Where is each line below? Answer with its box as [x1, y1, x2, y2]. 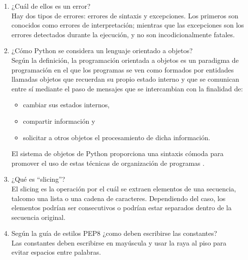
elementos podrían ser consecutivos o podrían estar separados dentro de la [11, 202, 232, 213]
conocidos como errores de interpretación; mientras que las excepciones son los [11, 20, 244, 30]
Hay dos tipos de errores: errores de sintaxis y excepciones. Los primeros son [11, 10, 239, 20]
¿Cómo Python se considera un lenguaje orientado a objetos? [11, 45, 193, 56]
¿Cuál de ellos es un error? [11, 1, 91, 11]
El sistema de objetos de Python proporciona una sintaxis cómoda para [11, 148, 224, 159]
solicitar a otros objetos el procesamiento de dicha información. [23, 132, 210, 142]
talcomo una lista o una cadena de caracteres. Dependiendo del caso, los [11, 193, 226, 203]
